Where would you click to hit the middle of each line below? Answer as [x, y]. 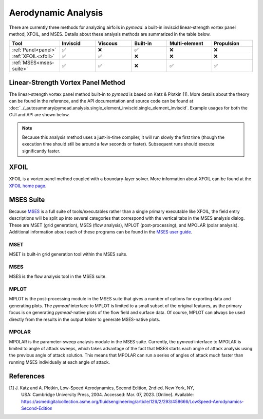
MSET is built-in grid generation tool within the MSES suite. [68, 254]
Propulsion [226, 43]
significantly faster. [41, 151]
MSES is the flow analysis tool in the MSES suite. [58, 276]
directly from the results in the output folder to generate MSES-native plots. [85, 319]
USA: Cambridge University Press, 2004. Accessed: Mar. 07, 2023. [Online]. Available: [108, 395]
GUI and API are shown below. [39, 115]
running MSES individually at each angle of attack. [59, 362]
